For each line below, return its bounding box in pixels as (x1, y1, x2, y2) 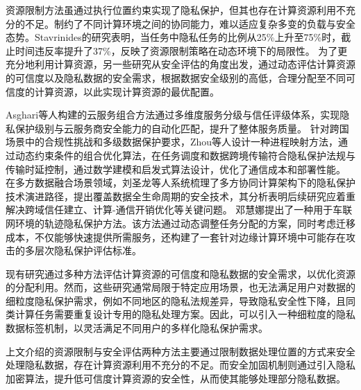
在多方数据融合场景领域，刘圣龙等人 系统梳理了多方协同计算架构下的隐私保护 (6, 175, 355, 190)
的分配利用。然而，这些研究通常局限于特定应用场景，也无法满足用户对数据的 (6, 280, 355, 294)
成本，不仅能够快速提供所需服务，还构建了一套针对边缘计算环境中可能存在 (6, 229, 346, 244)
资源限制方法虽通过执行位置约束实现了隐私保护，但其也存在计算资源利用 (6, 3, 336, 17)
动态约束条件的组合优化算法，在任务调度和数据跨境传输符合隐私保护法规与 (15, 148, 355, 162)
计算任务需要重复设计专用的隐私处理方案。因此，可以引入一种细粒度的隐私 (15, 307, 355, 321)
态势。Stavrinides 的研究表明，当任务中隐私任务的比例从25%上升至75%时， (6, 30, 342, 44)
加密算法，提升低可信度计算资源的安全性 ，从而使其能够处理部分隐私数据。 (6, 371, 346, 385)
